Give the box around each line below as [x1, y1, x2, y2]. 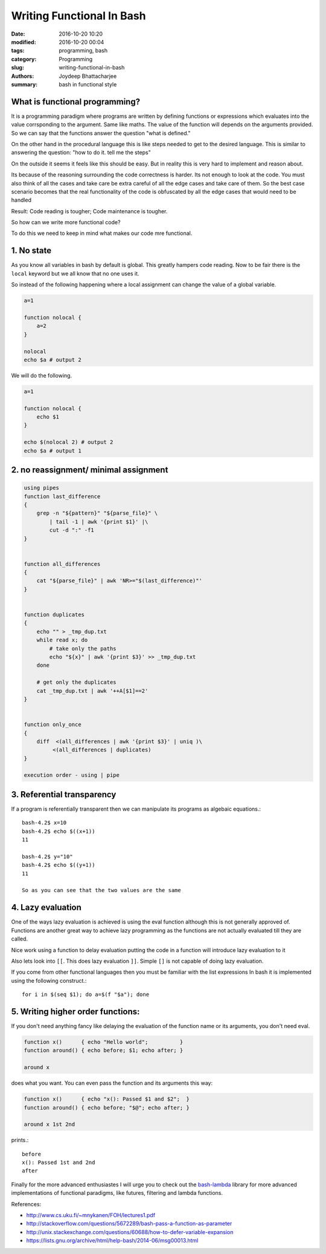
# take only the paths [49, 645, 117, 652]
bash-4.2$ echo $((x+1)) [22, 828, 95, 835]
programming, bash [59, 47, 108, 54]
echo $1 [36, 414, 60, 420]
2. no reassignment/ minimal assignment [11, 465, 168, 475]
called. [11, 935, 28, 942]
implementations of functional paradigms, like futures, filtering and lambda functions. [11, 1189, 223, 1197]
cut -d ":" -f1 [49, 527, 95, 534]
